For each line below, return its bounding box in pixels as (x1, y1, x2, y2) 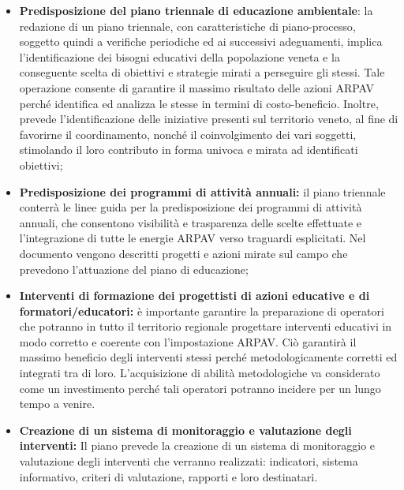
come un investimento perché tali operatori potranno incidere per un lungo (19, 380, 381, 396)
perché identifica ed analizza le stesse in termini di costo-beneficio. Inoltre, (19, 95, 379, 111)
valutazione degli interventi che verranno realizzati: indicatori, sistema (19, 453, 358, 469)
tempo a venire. (19, 395, 95, 412)
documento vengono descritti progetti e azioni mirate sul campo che (19, 245, 348, 261)
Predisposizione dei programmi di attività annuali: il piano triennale (19, 183, 386, 200)
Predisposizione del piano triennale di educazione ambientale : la (19, 2, 373, 18)
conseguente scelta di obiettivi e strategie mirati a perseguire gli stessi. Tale (19, 64, 385, 80)
